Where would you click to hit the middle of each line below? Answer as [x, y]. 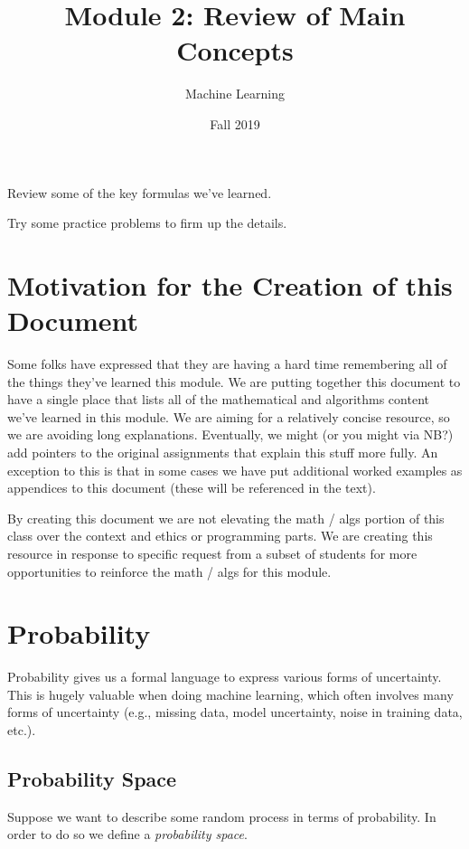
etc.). [22, 730]
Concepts [235, 50]
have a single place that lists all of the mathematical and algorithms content [218, 399]
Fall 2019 [235, 123]
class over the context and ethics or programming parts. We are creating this [220, 536]
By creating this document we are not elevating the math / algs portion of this [226, 518]
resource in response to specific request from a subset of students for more [212, 553]
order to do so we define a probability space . [127, 834]
